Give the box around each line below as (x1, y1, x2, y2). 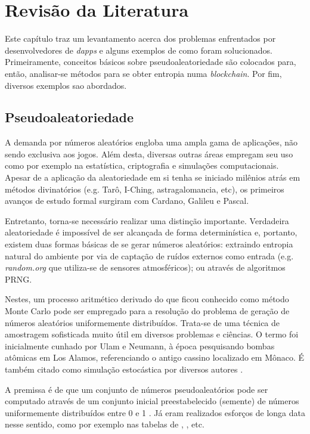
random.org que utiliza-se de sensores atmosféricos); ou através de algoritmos (5, 261, 286, 274)
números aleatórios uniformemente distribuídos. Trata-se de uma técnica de (5, 316, 280, 328)
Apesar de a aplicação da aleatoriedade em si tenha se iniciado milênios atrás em (5, 171, 300, 184)
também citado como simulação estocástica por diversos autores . (5, 362, 243, 375)
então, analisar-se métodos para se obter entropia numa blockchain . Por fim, (5, 67, 282, 79)
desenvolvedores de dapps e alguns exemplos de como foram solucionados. (5, 44, 272, 56)
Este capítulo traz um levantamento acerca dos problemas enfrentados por (5, 32, 276, 45)
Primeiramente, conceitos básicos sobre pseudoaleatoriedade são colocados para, (5, 55, 296, 68)
